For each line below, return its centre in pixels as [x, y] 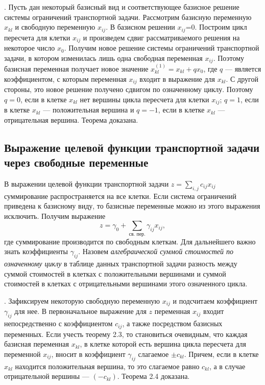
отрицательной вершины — [47, 376]
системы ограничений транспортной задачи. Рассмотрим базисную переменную [128, 17]
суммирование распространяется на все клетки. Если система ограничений [120, 196]
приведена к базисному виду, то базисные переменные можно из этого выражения [132, 206]
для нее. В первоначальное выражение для [80, 311]
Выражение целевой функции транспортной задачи [132, 147]
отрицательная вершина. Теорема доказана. [71, 119]
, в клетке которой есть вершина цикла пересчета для [163, 344]
